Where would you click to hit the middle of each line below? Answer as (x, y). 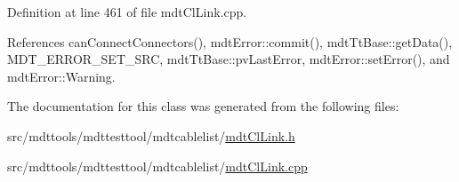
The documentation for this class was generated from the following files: (203, 106)
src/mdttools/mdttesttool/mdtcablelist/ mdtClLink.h (151, 135)
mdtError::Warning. (61, 76)
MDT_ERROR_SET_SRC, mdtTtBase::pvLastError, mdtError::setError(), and (229, 59)
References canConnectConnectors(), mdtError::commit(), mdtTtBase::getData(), (230, 41)
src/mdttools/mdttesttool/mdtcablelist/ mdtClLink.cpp (157, 166)
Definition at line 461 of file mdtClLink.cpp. (127, 12)
